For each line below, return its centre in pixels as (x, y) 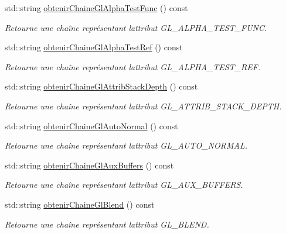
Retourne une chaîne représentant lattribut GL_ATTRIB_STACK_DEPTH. (143, 106)
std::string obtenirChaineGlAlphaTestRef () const (94, 47)
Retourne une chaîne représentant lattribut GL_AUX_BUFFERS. (124, 185)
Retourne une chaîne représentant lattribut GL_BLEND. (107, 224)
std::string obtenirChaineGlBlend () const (80, 204)
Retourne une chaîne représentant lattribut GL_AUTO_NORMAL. (126, 145)
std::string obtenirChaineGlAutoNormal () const (91, 125)
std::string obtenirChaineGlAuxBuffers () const (89, 165)
